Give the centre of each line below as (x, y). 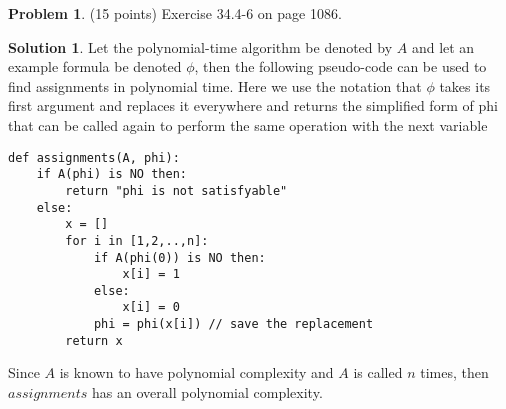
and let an (443, 46)
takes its (465, 85)
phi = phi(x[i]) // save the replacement (233, 324)
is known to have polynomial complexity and (196, 372)
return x (94, 340)
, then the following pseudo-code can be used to (340, 66)
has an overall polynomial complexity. (207, 392)
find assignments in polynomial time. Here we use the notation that (215, 85)
